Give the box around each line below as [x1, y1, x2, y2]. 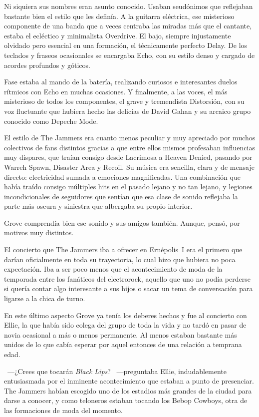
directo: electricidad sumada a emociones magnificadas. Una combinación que [4, 171, 241, 182]
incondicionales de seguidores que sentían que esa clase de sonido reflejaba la [4, 191, 238, 201]
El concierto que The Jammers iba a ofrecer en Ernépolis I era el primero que [4, 244, 243, 255]
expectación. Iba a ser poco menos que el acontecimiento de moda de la [4, 264, 223, 274]
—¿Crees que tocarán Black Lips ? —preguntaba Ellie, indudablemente [7, 366, 227, 376]
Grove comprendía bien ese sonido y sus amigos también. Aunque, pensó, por [4, 217, 240, 228]
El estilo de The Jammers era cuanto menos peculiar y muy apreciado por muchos [4, 132, 256, 143]
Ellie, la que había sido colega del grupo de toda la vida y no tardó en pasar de [4, 320, 247, 330]
